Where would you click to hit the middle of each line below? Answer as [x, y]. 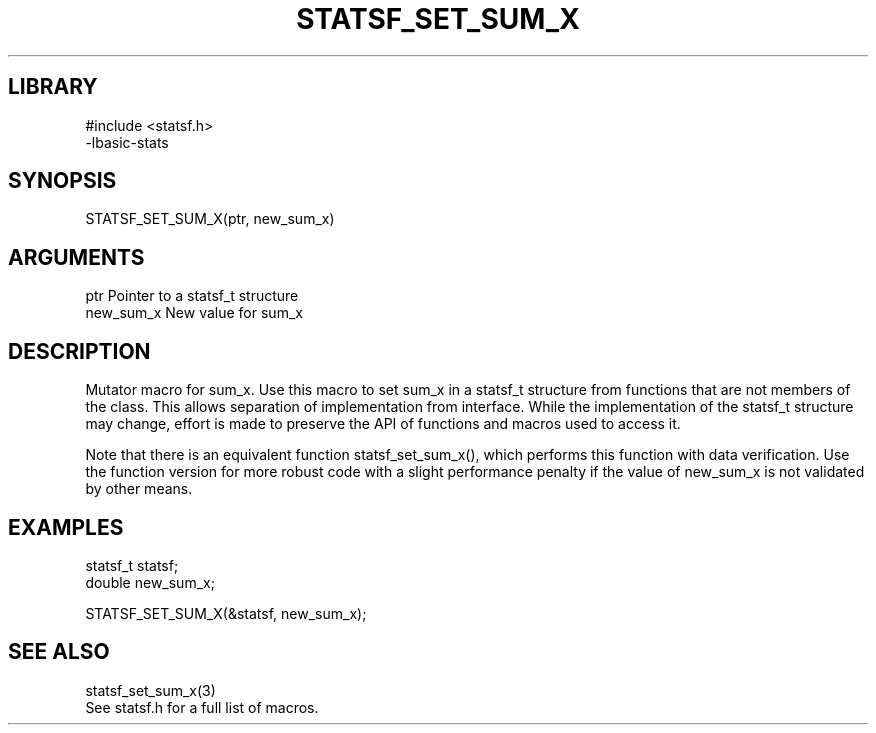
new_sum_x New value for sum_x [194, 313]
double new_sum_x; [150, 582]
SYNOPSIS [62, 181]
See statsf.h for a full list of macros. [202, 707]
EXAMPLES [66, 527]
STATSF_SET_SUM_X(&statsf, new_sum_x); [226, 613]
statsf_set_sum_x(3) [150, 690]
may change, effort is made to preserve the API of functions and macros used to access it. [383, 424]
